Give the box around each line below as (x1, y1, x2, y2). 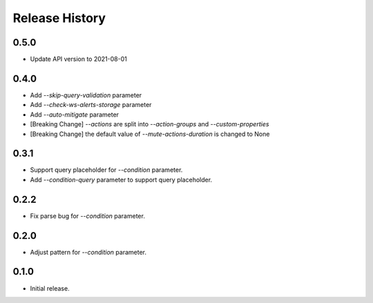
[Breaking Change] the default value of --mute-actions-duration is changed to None (30, 130, 270, 138)
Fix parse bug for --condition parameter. (30, 211, 145, 220)
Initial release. (30, 284, 70, 293)
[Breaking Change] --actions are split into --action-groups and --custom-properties (30, 120, 269, 128)
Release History (12, 10, 106, 26)
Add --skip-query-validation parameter (30, 90, 142, 99)
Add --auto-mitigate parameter (30, 110, 119, 119)
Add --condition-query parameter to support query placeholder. (30, 175, 213, 184)
